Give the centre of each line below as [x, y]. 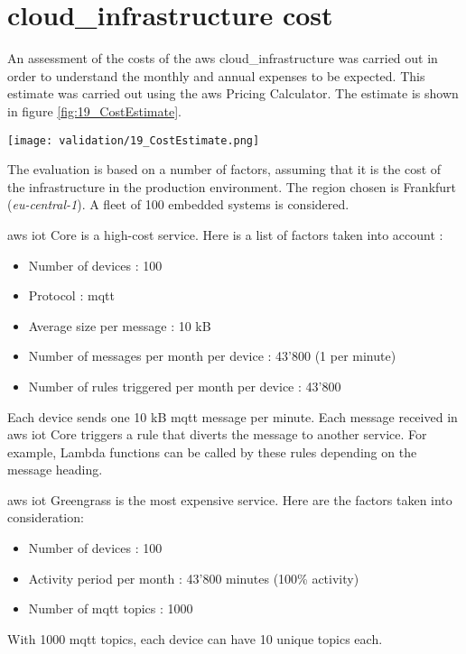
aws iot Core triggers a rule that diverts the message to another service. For [217, 434]
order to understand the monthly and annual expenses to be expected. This [216, 75]
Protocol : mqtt [71, 295]
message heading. [55, 470]
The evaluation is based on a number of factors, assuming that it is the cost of [224, 169]
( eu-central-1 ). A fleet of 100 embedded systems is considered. [178, 204]
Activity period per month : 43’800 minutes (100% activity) [194, 578]
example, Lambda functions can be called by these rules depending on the [212, 451]
